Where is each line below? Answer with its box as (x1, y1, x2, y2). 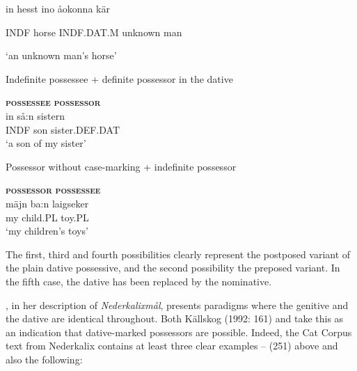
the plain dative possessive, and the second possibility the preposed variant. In (6, 260, 340, 275)
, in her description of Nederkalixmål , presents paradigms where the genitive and (6, 297, 349, 312)
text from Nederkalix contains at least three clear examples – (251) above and (6, 338, 338, 353)
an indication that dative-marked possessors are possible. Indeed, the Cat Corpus (6, 324, 352, 339)
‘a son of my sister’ (6, 136, 86, 150)
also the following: (6, 352, 83, 366)
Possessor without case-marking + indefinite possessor (6, 159, 237, 173)
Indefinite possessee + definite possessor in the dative (6, 71, 233, 86)
